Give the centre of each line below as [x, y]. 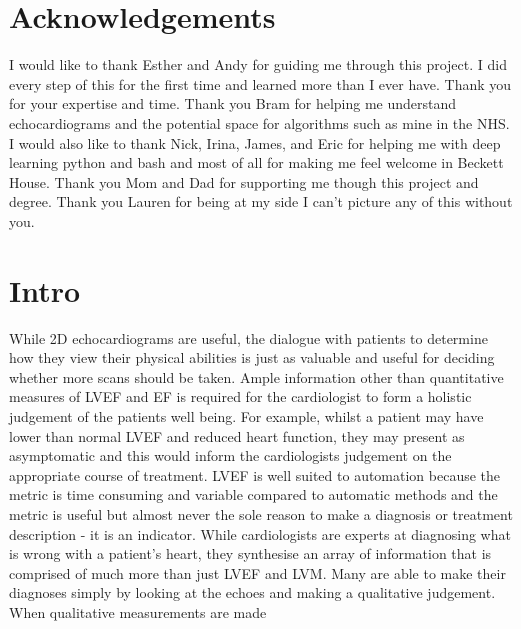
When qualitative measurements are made [138, 611]
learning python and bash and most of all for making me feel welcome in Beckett [256, 162]
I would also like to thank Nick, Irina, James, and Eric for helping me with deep [255, 142]
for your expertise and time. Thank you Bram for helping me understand [233, 103]
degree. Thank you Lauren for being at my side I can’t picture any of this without [261, 201]
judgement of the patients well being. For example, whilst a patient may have [246, 415]
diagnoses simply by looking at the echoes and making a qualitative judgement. [252, 592]
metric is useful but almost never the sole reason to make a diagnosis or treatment [261, 513]
